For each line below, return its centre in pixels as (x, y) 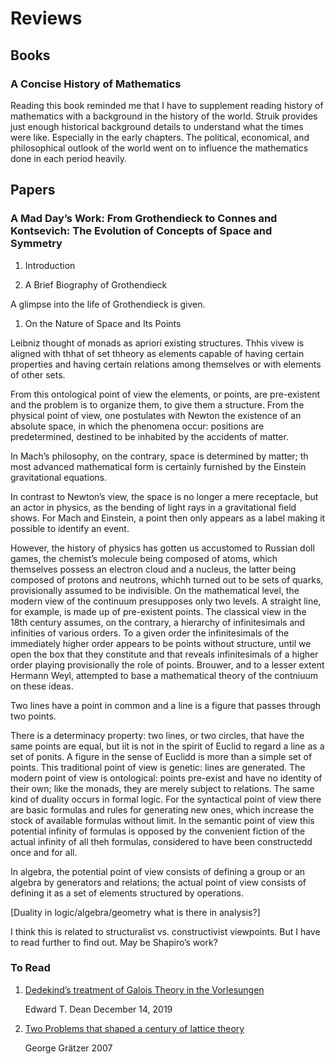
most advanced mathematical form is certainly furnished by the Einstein (158, 466)
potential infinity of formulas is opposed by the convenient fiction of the (158, 831)
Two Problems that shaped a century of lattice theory (134, 1028)
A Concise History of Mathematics (96, 84)
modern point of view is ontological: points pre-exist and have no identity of (166, 778)
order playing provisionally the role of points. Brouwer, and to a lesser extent (167, 664)
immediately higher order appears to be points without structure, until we (161, 643)
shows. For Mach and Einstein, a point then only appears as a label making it (168, 518)
